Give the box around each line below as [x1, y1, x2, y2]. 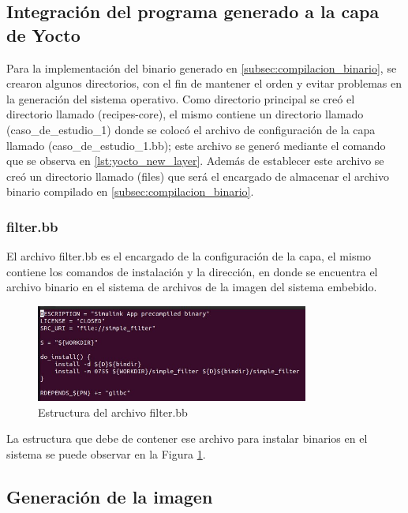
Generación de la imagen [6, 485, 213, 509]
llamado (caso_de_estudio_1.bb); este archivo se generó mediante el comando [6, 137, 386, 153]
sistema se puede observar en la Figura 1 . [6, 446, 206, 462]
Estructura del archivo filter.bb [38, 403, 188, 420]
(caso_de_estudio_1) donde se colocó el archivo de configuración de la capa [6, 121, 376, 137]
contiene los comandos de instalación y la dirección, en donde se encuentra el [6, 263, 378, 279]
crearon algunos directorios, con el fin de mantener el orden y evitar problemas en [6, 75, 402, 92]
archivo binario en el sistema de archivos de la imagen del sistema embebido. [6, 279, 377, 295]
